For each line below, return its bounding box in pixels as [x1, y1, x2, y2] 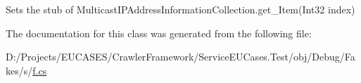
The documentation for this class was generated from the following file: [6, 25, 312, 40]
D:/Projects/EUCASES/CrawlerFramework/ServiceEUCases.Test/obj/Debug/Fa [6, 49, 355, 64]
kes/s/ [6, 63, 33, 77]
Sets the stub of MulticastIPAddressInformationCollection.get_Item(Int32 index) [6, 2, 355, 16]
